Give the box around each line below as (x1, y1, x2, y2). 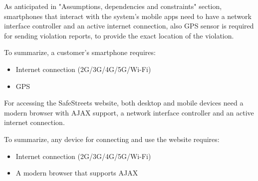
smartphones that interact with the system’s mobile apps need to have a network (4, 10, 252, 21)
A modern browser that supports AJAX (15, 167, 138, 178)
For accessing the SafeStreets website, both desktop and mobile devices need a (4, 97, 244, 108)
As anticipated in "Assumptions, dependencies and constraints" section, (4, 1, 222, 11)
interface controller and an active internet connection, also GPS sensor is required (4, 20, 254, 31)
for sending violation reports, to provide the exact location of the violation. (4, 30, 234, 40)
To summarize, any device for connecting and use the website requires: (4, 133, 220, 144)
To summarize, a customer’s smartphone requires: (4, 47, 156, 57)
